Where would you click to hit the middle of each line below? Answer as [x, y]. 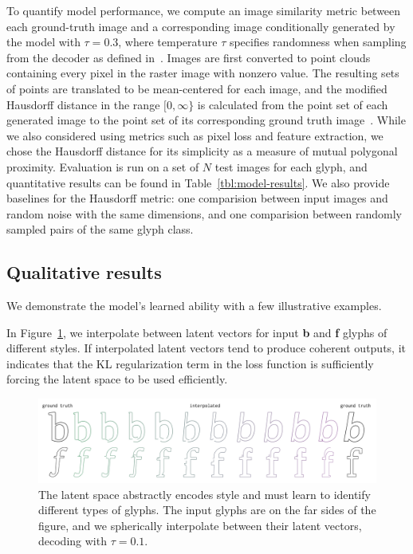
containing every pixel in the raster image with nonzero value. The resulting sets [203, 73]
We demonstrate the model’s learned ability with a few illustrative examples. [194, 306]
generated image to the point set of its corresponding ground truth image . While [206, 120]
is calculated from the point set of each [293, 104]
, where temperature [168, 42]
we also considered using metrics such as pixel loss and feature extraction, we [195, 135]
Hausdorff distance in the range [83, 104]
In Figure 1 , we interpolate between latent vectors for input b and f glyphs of [197, 332]
